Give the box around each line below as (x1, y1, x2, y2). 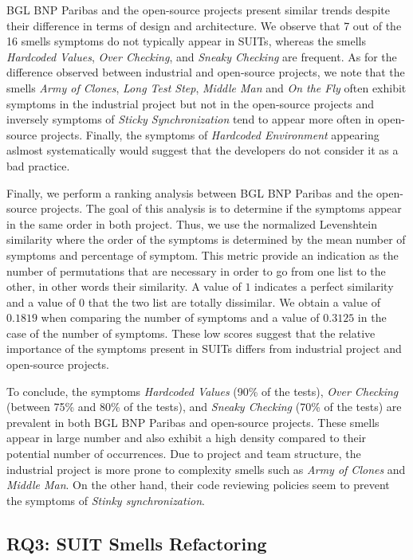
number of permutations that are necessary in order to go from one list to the (6, 262, 386, 279)
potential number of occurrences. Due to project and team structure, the (6, 445, 361, 462)
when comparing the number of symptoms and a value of (41, 309, 320, 326)
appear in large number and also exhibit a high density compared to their (6, 429, 367, 446)
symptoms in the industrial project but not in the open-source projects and (6, 95, 375, 112)
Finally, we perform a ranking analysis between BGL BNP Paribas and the (6, 184, 373, 201)
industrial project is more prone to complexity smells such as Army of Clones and (6, 460, 406, 477)
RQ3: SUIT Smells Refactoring (6, 531, 267, 555)
